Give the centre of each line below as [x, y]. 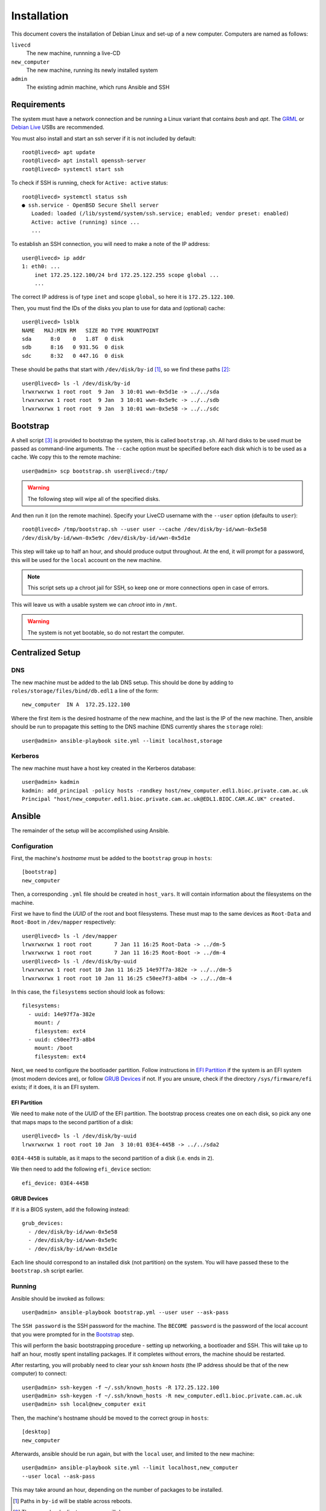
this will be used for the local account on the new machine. [87, 560]
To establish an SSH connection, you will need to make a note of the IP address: [110, 244]
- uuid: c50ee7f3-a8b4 [62, 1040]
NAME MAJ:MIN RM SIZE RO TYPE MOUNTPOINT [91, 330]
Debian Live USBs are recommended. [58, 128]
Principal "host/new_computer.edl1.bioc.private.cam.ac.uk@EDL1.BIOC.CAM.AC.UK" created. [159, 799]
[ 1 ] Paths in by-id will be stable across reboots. [72, 1501]
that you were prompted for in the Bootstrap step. [73, 1334]
